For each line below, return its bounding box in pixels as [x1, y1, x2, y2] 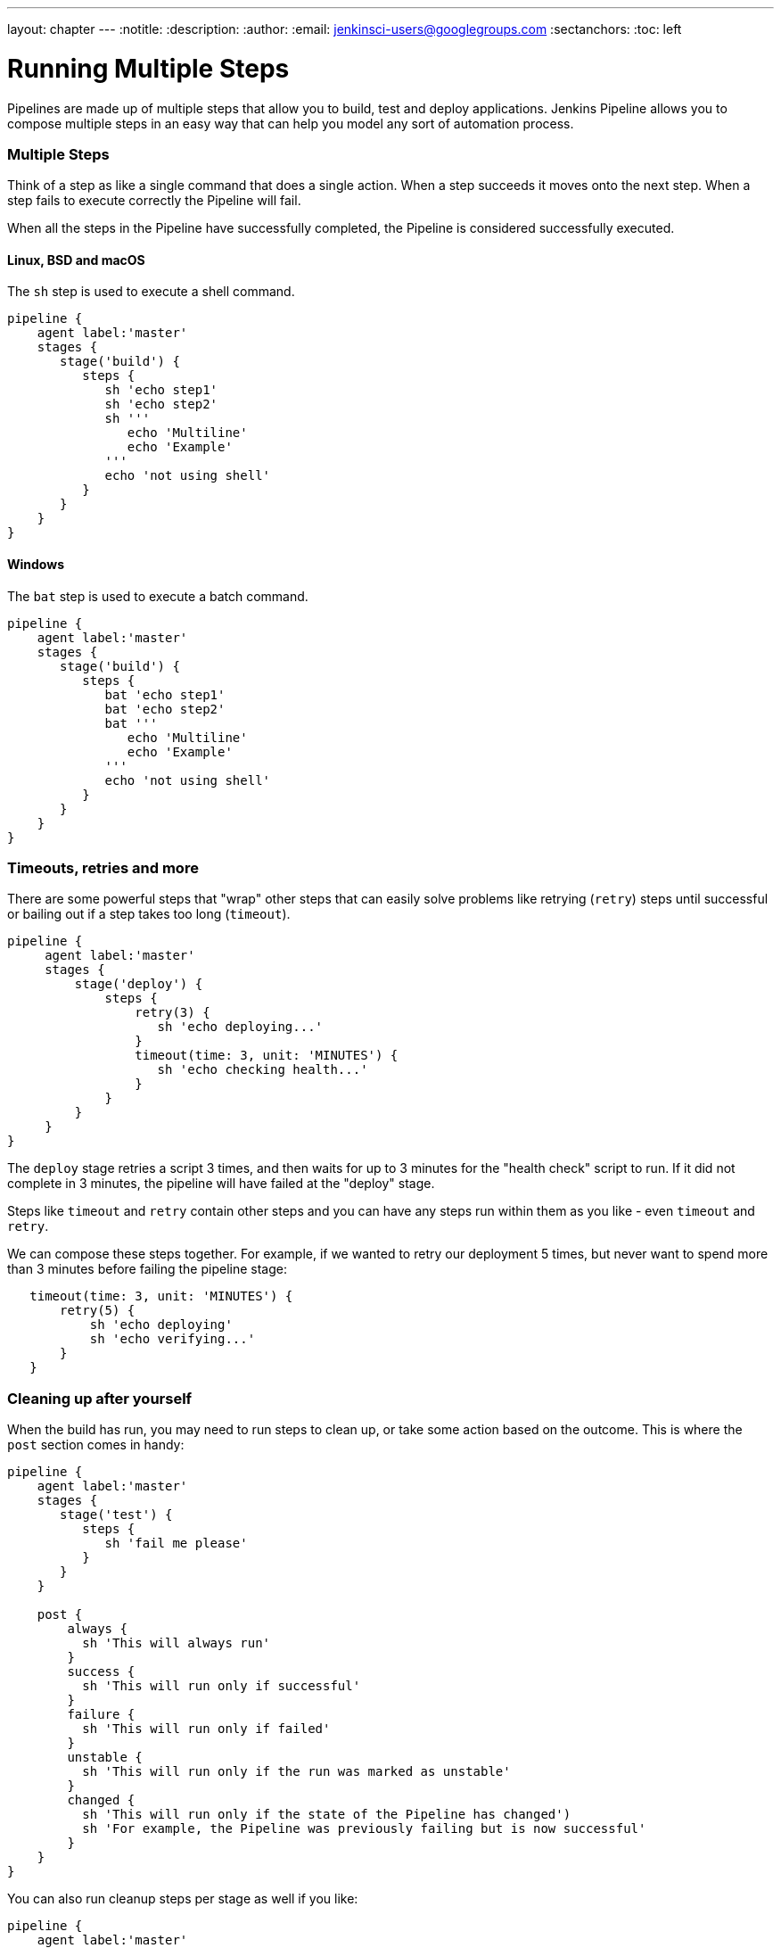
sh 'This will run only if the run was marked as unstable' [82, 1764, 511, 1779]
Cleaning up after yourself [7, 1389, 193, 1407]
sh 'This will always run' [82, 1636, 271, 1651]
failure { [67, 1707, 136, 1722]
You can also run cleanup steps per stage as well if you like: [7, 1891, 358, 1907]
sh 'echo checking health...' [157, 1062, 368, 1077]
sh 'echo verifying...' [89, 1332, 256, 1347]
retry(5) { [60, 1303, 136, 1318]
